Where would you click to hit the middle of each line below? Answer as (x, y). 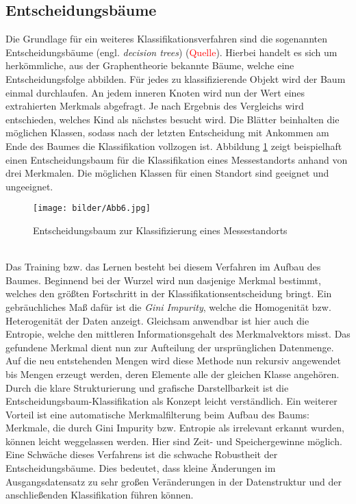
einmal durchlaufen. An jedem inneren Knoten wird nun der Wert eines (155, 92)
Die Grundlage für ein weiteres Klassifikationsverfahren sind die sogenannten (166, 39)
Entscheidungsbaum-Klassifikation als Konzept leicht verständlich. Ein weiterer (171, 401)
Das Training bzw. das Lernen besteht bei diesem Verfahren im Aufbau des (163, 267)
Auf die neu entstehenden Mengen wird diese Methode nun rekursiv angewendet (173, 361)
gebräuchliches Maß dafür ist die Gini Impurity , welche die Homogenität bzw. (168, 306)
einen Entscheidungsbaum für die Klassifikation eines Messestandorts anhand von (177, 159)
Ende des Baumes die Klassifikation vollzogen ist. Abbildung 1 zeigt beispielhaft (174, 146)
